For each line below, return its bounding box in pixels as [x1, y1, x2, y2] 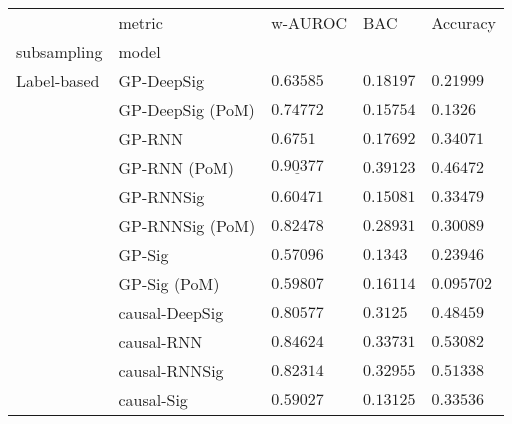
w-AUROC [271, 11, 347, 34]
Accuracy [431, 11, 496, 34]
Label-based [16, 69, 100, 92]
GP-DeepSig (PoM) [118, 98, 255, 121]
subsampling [16, 40, 103, 63]
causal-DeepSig [118, 301, 224, 324]
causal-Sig [118, 388, 188, 411]
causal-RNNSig [118, 359, 224, 382]
